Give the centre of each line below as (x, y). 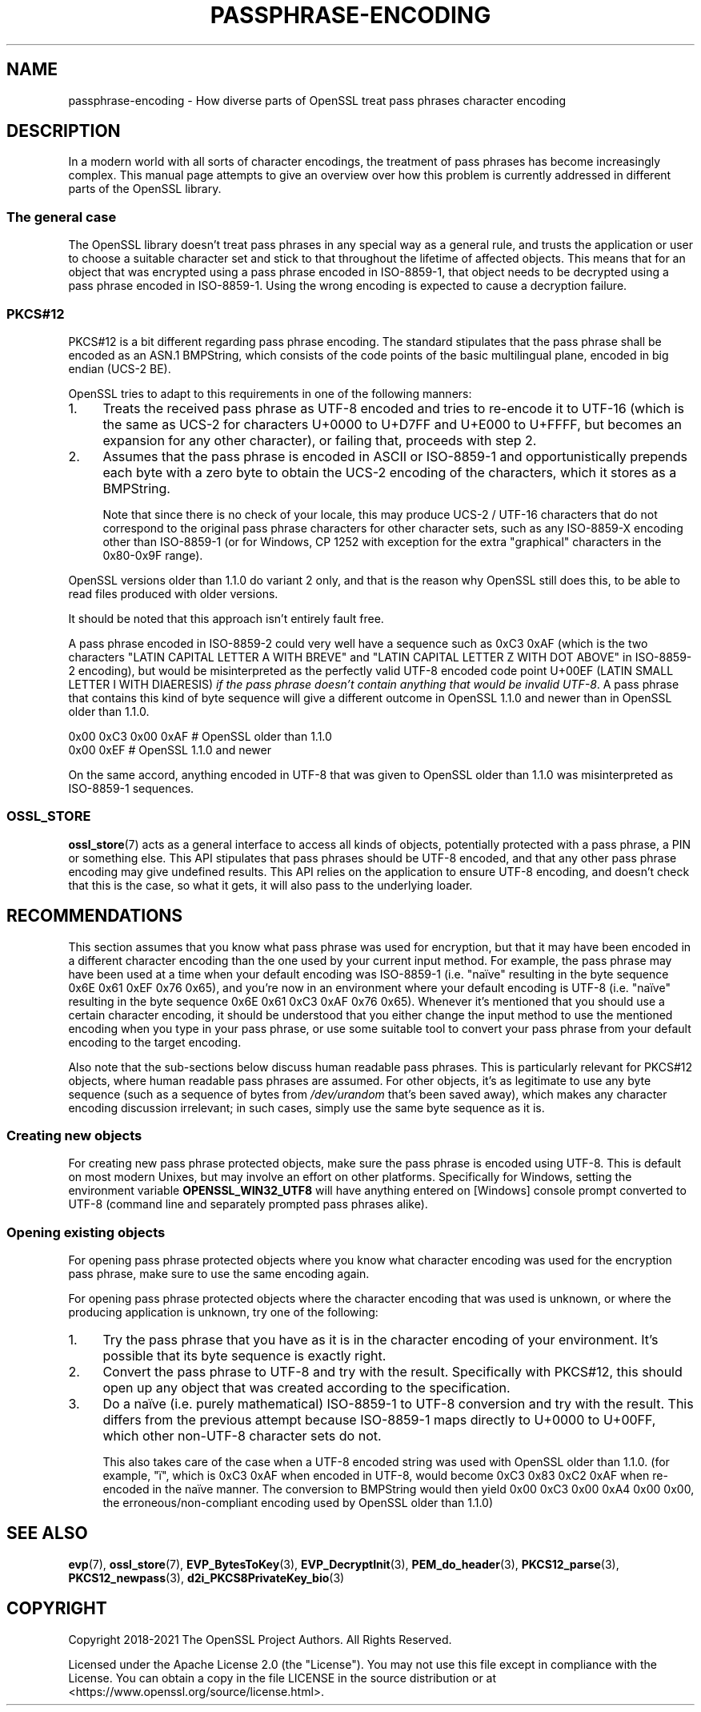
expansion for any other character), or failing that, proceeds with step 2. (320, 440)
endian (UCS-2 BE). (120, 368)
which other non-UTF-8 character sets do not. (242, 1436)
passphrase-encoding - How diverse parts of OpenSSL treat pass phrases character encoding (317, 100)
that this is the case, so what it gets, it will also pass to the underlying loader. (270, 885)
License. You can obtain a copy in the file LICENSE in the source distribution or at (282, 1678)
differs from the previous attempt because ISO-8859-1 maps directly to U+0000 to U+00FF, (379, 1420)
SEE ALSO (47, 1533)
